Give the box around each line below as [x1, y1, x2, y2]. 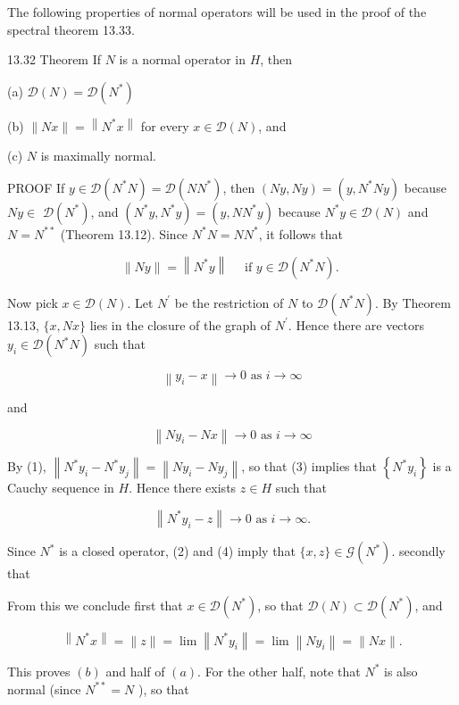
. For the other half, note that [197, 661, 361, 680]
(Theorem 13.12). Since [60, 224, 188, 243]
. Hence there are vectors [288, 315, 425, 334]
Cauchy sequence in [7, 478, 114, 497]
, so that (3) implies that [241, 457, 377, 476]
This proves [7, 661, 71, 680]
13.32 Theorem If [7, 50, 102, 69]
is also [384, 661, 418, 680]
